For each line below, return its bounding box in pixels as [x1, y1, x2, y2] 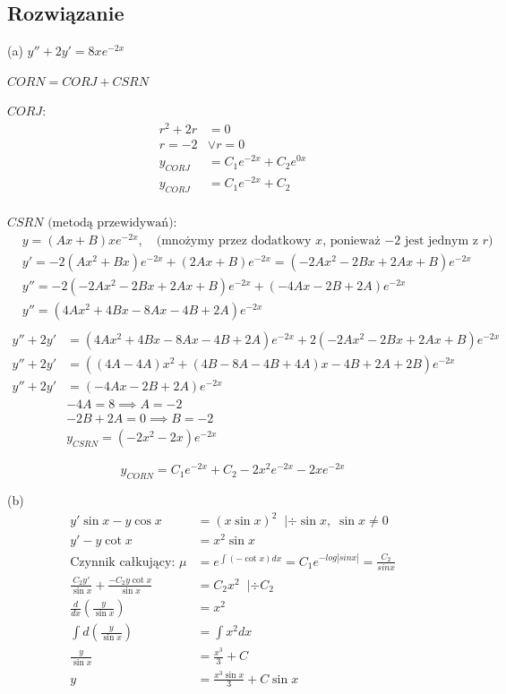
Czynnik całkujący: [70, 555, 176, 569]
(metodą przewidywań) [47, 216, 174, 229]
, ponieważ [322, 234, 381, 247]
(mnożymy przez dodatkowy [156, 234, 312, 247]
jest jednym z [404, 234, 478, 247]
